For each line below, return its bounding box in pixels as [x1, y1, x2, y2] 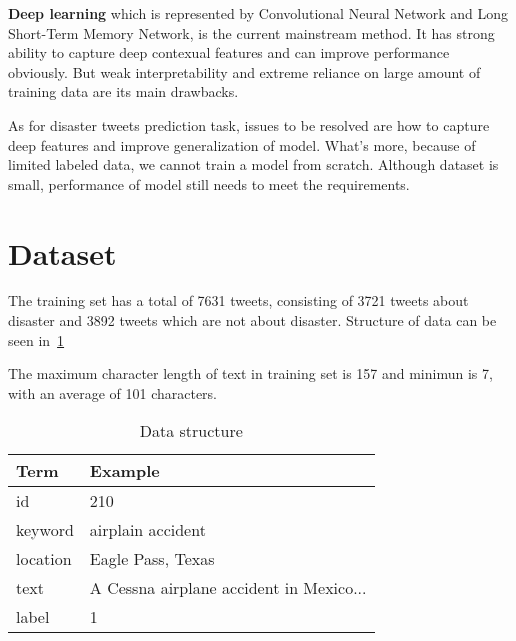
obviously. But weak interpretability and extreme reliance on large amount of [8, 61, 481, 82]
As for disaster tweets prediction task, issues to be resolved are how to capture [8, 114, 490, 135]
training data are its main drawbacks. [8, 81, 239, 102]
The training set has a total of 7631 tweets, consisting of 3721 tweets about [8, 290, 469, 311]
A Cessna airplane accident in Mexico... [89, 576, 367, 600]
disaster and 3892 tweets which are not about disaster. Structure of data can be [8, 310, 497, 331]
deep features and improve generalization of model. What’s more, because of [8, 134, 476, 155]
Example [89, 459, 160, 483]
